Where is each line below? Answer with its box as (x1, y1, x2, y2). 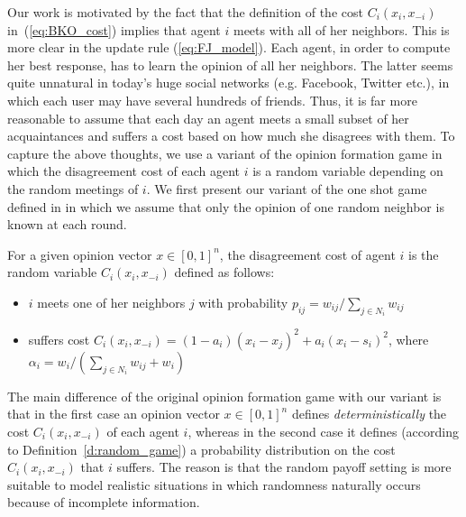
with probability (198, 292, 288, 311)
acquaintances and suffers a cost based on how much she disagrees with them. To (7, 126, 455, 145)
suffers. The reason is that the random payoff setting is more (116, 457, 452, 476)
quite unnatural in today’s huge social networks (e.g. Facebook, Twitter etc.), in (7, 73, 450, 92)
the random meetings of (7, 179, 139, 198)
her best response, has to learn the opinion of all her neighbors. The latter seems (7, 55, 453, 74)
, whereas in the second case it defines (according (187, 422, 459, 441)
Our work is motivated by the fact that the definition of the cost (7, 3, 363, 21)
